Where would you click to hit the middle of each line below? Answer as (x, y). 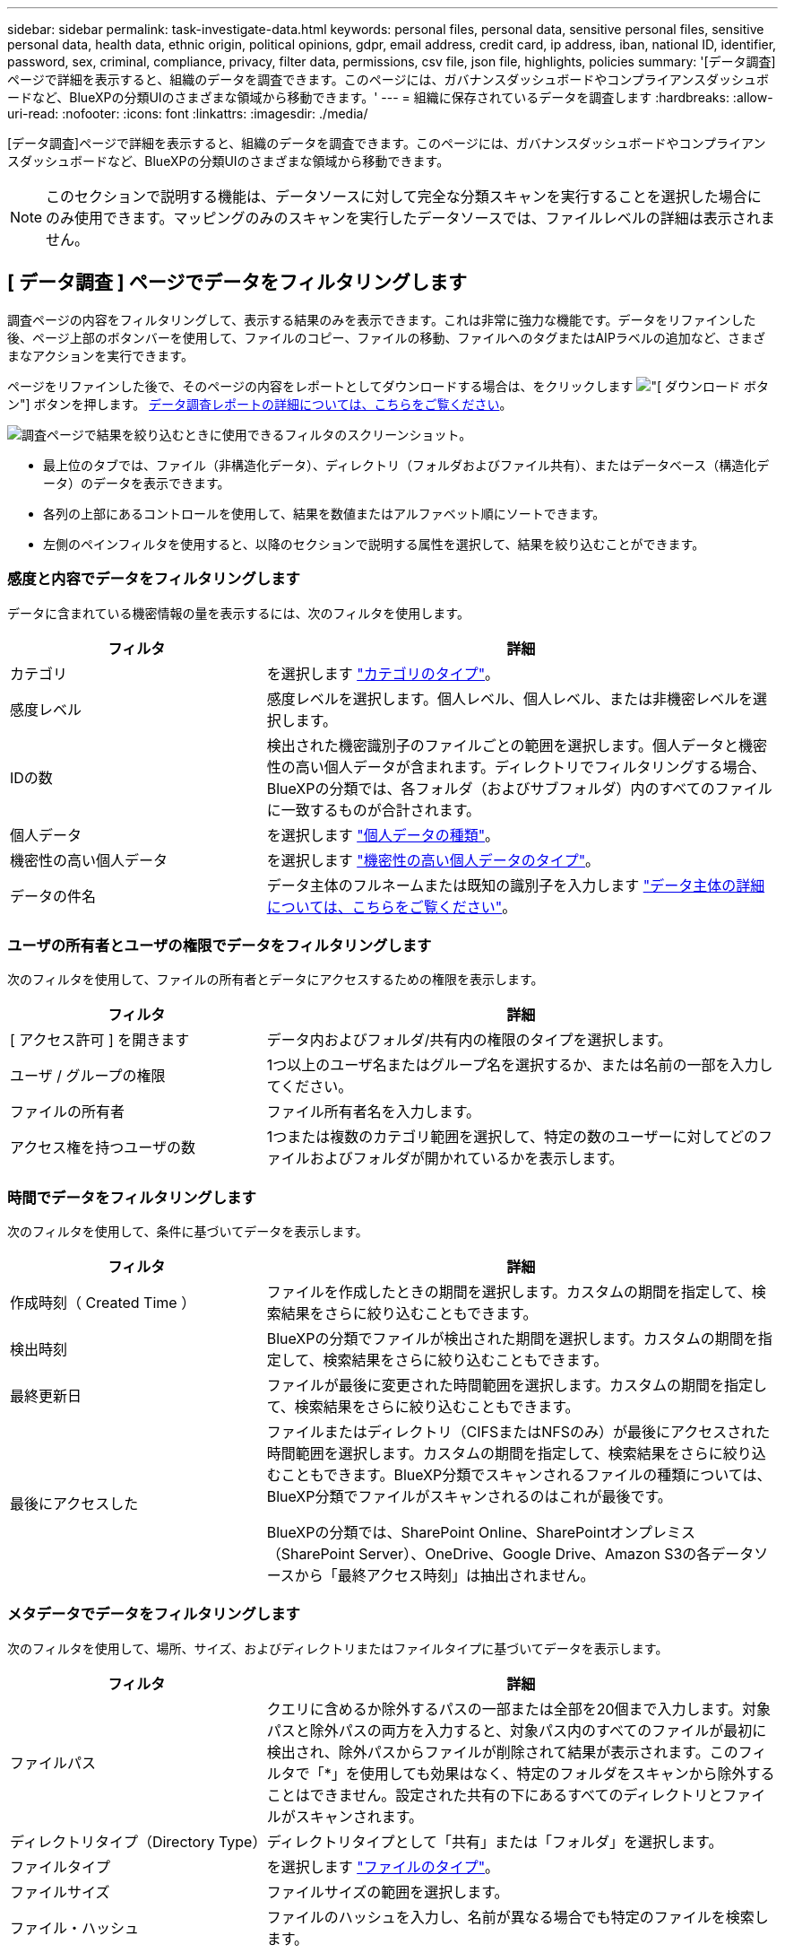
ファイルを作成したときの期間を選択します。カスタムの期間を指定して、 (509, 1292)
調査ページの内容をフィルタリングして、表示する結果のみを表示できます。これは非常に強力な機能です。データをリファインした (382, 319)
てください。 (310, 1087)
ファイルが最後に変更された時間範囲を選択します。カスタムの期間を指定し (517, 1386)
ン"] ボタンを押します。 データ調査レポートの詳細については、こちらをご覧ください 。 (260, 404)
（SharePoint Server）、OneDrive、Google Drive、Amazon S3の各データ (510, 1554)
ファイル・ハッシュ (75, 1927)
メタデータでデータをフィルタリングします (154, 1614)
